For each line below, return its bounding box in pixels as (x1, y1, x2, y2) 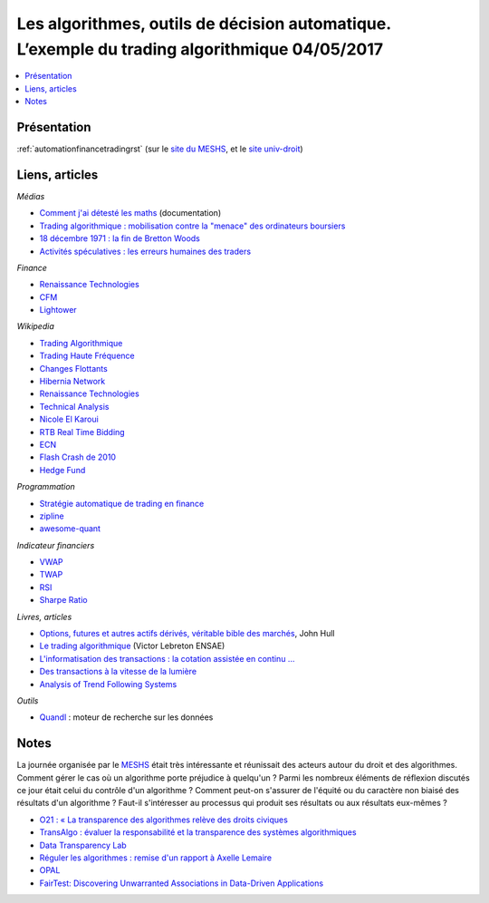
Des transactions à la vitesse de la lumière (39, 666, 197, 677)
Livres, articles (16, 611, 72, 622)
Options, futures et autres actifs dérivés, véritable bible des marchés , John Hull (39, 628, 335, 639)
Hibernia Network (39, 376, 106, 387)
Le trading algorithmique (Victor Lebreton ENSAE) (39, 640, 225, 652)
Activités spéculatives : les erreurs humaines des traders (39, 246, 252, 257)
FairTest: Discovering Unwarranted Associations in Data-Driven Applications (39, 878, 324, 888)
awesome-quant (39, 523, 101, 534)
